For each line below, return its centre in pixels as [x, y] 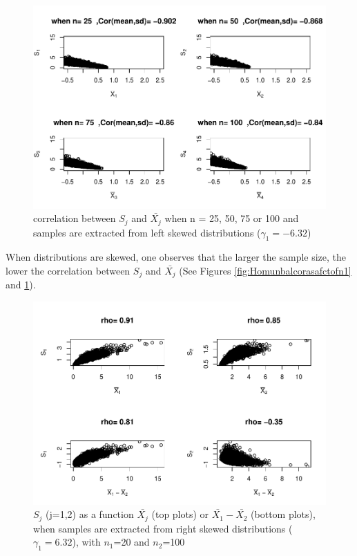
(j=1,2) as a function [90, 514]
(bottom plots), [283, 514]
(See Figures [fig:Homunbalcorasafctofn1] [265, 270]
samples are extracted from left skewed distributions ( [147, 232]
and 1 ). [21, 285]
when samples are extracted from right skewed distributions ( [163, 528]
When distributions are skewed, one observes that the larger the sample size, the [176, 257]
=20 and [132, 542]
